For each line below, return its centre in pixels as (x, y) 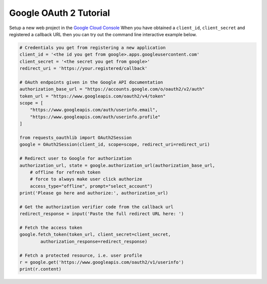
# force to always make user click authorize (86, 179)
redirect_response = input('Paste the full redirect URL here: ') (102, 214)
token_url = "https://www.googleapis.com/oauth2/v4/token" (92, 96)
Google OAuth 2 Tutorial (60, 13)
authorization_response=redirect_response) (94, 241)
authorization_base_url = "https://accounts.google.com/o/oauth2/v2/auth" (112, 89)
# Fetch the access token (51, 228)
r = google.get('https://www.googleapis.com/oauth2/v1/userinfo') (102, 262)
